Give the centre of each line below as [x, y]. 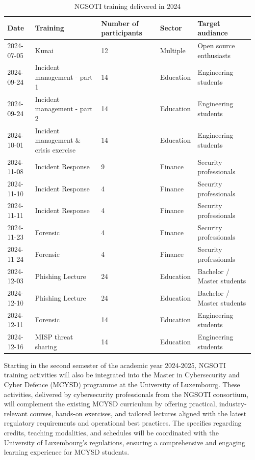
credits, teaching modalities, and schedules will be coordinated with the [111, 432]
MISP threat [54, 337]
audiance [213, 33]
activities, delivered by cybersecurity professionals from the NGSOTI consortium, [126, 394]
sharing [46, 346]
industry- [233, 404]
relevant [16, 413]
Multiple [173, 50]
